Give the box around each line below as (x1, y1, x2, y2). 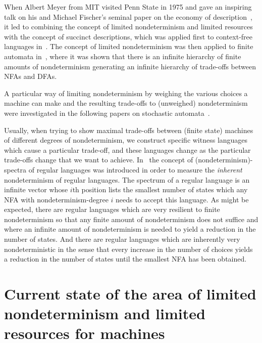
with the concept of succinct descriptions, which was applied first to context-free (4, 31, 253, 41)
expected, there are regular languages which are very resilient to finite (4, 204, 220, 215)
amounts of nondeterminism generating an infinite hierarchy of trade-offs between (4, 61, 256, 71)
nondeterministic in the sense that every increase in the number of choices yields (4, 243, 253, 254)
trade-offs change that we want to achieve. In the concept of (4, 154, 193, 165)
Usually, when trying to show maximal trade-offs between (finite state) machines (4, 124, 253, 135)
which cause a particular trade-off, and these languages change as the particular (4, 144, 251, 155)
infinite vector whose (4, 184, 68, 195)
